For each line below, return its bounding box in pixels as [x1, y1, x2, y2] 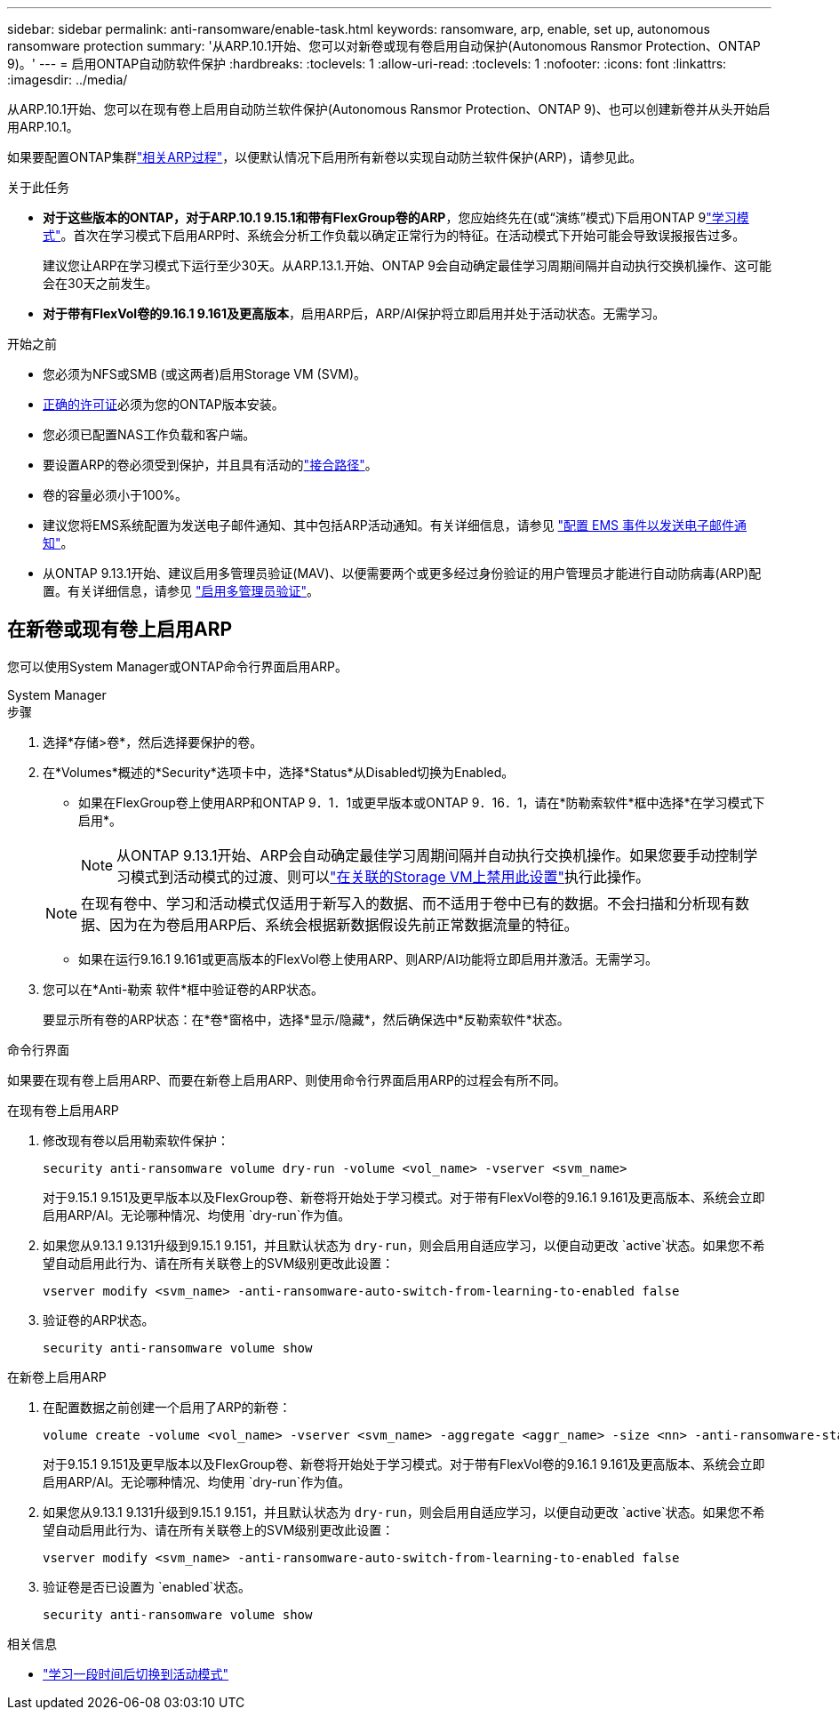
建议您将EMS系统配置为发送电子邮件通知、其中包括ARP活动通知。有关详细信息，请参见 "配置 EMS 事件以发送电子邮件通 [43, 518, 747, 533]
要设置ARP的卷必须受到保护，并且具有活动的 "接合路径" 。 [43, 457, 378, 472]
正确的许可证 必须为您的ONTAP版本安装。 [43, 397, 284, 412]
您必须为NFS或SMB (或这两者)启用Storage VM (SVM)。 [43, 366, 367, 381]
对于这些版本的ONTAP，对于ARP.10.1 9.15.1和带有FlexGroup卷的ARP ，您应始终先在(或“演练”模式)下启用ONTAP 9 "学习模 [43, 210, 749, 225]
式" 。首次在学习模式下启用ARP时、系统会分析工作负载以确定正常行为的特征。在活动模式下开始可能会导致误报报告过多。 [43, 228, 746, 243]
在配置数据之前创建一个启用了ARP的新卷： [43, 1399, 292, 1415]
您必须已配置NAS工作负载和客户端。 [43, 427, 256, 442]
